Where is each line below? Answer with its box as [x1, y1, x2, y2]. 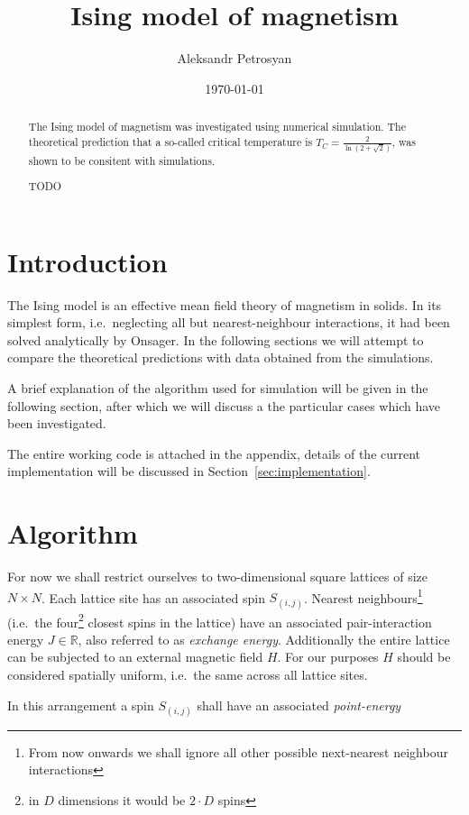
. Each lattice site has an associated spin [41, 588, 265, 607]
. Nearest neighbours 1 [303, 585, 423, 607]
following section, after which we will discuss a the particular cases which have [7, 396, 441, 415]
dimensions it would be [58, 790, 186, 809]
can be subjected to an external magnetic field [7, 647, 263, 666]
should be [397, 647, 451, 666]
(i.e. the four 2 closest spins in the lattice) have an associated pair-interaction [7, 609, 432, 631]
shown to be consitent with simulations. [28, 152, 216, 168]
